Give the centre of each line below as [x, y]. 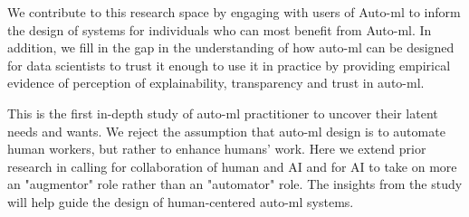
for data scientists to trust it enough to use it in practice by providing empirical [229, 65]
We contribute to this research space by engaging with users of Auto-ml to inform [234, 12]
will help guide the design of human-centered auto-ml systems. [181, 201]
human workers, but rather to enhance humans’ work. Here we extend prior [217, 149]
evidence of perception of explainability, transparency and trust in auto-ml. [216, 83]
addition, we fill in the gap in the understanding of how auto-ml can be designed [231, 47]
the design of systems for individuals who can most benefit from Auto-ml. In [220, 29]
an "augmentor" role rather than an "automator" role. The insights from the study [235, 184]
